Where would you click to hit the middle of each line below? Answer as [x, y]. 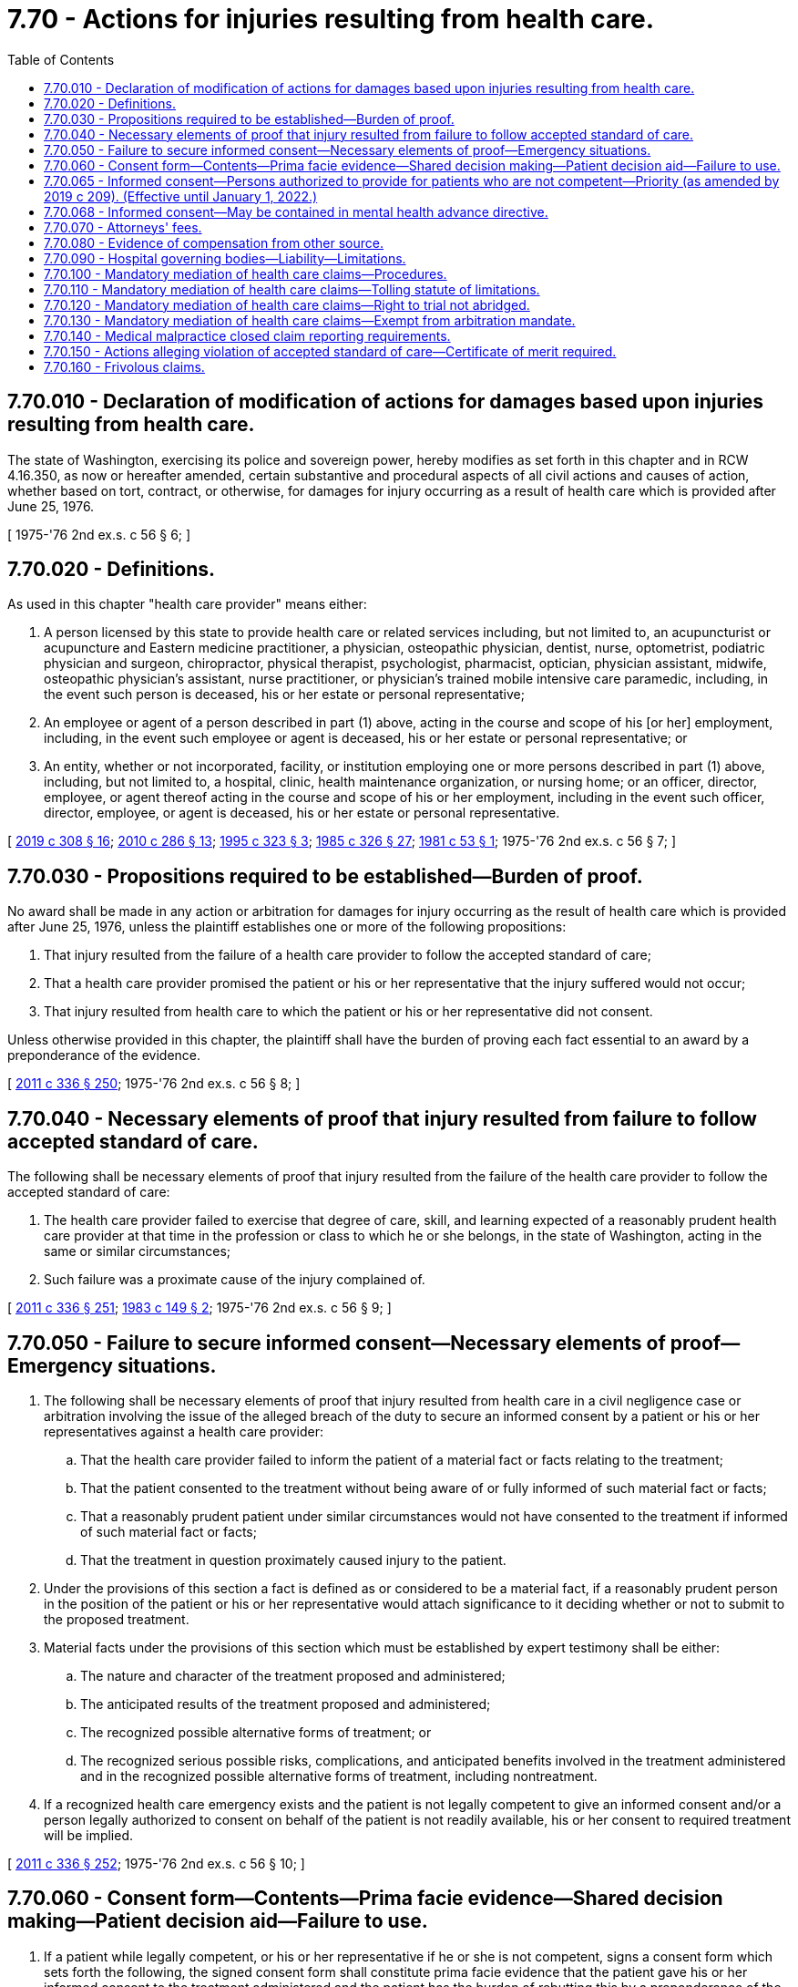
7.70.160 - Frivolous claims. [124, 366]
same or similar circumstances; [138, 1251]
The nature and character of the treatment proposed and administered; [293, 1675]
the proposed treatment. [117, 1619]
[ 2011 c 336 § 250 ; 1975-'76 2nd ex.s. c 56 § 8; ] [154, 1084]
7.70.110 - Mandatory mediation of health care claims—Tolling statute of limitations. [292, 289]
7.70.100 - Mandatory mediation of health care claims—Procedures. [246, 273]
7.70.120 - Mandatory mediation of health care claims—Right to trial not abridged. [287, 304]
